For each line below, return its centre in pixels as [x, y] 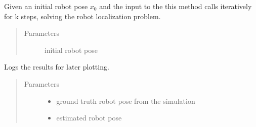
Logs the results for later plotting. [57, 67]
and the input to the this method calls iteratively [176, 6]
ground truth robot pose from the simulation [126, 101]
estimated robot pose [89, 118]
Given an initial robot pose [46, 6]
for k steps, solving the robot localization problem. [82, 16]
